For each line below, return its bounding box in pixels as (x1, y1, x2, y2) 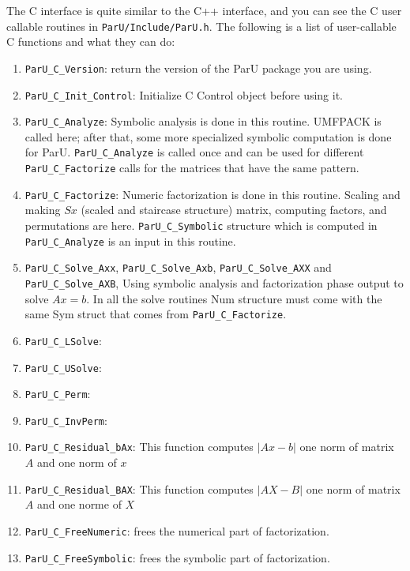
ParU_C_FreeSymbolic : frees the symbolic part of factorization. (24, 549, 330, 565)
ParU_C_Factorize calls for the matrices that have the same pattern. (24, 160, 359, 176)
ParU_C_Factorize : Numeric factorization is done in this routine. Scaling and (24, 186, 401, 202)
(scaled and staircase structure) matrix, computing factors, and (81, 201, 387, 218)
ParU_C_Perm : (24, 385, 91, 402)
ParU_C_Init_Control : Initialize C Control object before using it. (24, 86, 343, 103)
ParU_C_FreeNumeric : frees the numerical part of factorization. (24, 522, 329, 539)
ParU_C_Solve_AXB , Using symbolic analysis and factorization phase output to (24, 274, 404, 291)
